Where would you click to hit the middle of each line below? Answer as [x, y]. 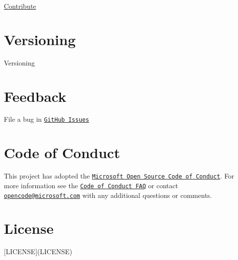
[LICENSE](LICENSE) [38, 252]
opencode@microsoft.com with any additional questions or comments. [108, 195]
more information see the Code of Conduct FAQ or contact [91, 185]
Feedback [35, 96]
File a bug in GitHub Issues [47, 119]
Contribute [20, 6]
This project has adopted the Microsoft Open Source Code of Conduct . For [119, 176]
